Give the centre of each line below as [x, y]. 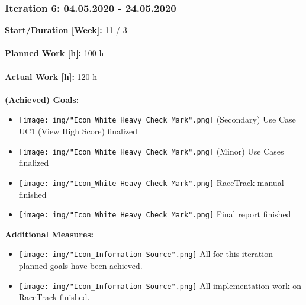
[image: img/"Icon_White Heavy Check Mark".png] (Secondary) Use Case [157, 119]
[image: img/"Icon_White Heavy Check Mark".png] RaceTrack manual [151, 182]
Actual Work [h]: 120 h [51, 76]
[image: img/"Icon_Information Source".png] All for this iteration [146, 254]
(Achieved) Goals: [42, 99]
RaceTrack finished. [54, 297]
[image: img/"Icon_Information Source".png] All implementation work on [160, 285]
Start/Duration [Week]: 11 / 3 [66, 30]
